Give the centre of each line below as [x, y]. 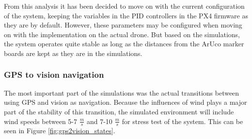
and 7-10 [99, 121]
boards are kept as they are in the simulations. [73, 53]
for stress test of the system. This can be [182, 121]
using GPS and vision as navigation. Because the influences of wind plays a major [126, 102]
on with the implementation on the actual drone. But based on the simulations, [122, 34]
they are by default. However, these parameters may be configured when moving [123, 25]
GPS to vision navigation [54, 75]
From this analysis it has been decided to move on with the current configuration [124, 6]
